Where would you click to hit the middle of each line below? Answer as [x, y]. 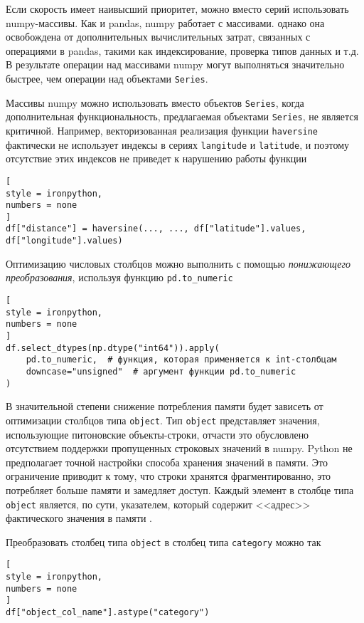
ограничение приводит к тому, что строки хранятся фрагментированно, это [168, 476]
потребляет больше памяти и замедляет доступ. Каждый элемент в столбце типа [180, 489]
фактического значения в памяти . [79, 518]
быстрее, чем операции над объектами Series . [107, 78]
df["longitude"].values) [64, 241]
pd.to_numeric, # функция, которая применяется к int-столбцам [181, 360]
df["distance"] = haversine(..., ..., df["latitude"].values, [156, 229]
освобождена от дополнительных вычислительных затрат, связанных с [158, 37]
